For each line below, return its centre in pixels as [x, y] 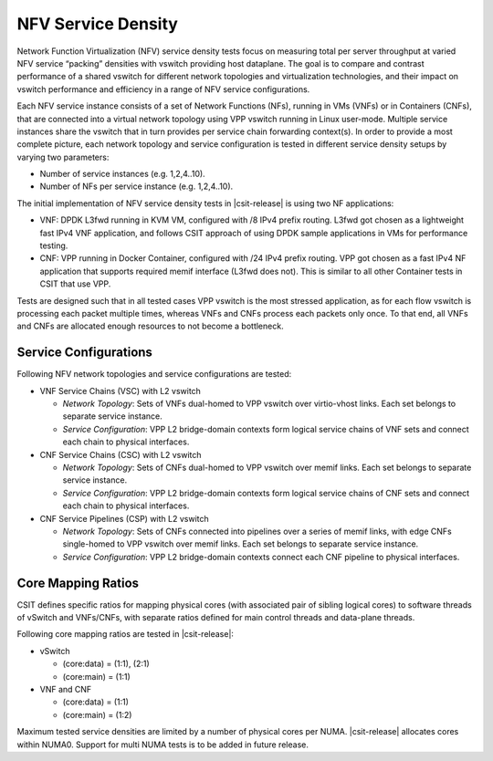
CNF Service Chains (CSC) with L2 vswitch [121, 454]
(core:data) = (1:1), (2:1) [106, 664]
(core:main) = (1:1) [97, 676]
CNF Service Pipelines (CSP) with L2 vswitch [124, 518]
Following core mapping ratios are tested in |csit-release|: [126, 634]
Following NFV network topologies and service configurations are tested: [154, 374]
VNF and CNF [66, 689]
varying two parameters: [63, 157]
